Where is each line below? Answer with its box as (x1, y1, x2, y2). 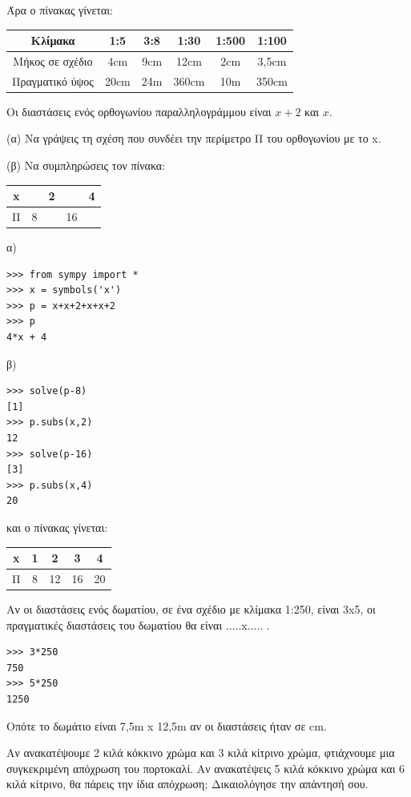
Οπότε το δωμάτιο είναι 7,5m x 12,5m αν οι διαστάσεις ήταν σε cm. (6, 717, 327, 734)
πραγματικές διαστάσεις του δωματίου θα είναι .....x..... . (6, 616, 270, 633)
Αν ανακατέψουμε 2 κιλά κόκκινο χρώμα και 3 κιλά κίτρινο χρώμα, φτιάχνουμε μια (6, 744, 395, 761)
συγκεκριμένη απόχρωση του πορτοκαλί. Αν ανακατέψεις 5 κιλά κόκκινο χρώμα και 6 (6, 759, 405, 776)
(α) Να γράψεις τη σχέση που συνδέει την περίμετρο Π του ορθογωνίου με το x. (6, 130, 381, 147)
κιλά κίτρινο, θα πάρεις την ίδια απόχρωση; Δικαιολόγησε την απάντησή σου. (6, 775, 369, 792)
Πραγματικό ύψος (12, 72, 94, 89)
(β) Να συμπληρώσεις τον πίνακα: (6, 157, 166, 174)
